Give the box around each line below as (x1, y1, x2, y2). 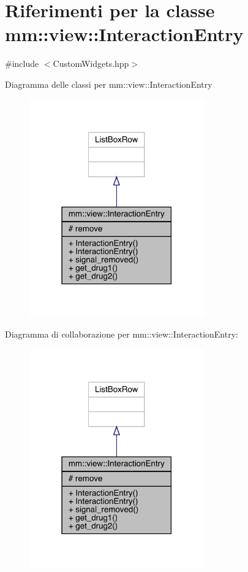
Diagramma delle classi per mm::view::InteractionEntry (5, 77, 212, 90)
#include (5, 57, 39, 70)
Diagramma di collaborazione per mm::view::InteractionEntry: (5, 328, 238, 341)
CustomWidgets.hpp (53, 57, 129, 70)
